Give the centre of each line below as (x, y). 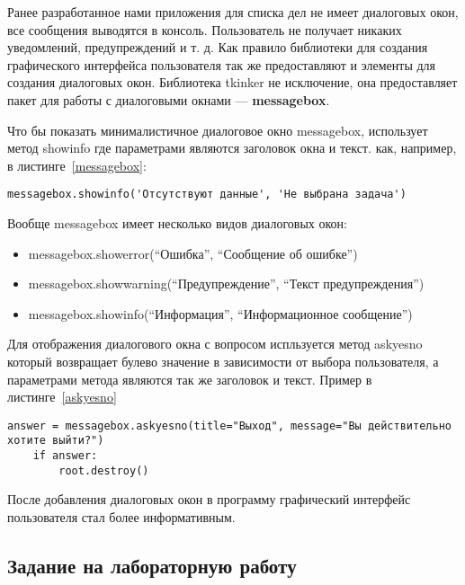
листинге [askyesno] (62, 397)
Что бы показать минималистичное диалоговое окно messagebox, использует (218, 130)
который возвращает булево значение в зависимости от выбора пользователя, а (223, 361)
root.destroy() (104, 470)
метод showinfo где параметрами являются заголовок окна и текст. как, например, (232, 148)
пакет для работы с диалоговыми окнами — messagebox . (169, 99)
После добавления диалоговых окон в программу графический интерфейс (209, 499)
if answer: (65, 456)
